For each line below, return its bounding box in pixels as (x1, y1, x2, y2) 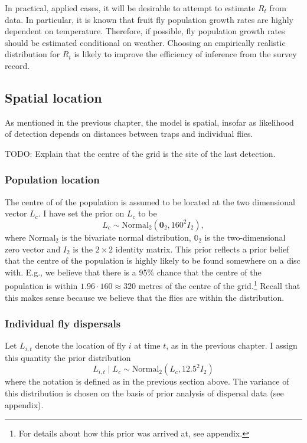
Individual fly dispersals (5, 316, 121, 331)
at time (134, 339, 161, 352)
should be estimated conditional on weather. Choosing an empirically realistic (5, 36, 286, 48)
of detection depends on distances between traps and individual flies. (5, 127, 253, 140)
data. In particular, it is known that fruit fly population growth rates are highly (5, 13, 293, 25)
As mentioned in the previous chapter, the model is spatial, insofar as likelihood (5, 116, 294, 128)
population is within (5, 279, 78, 291)
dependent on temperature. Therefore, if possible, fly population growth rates (5, 25, 285, 37)
